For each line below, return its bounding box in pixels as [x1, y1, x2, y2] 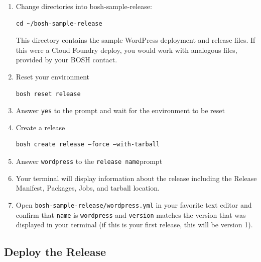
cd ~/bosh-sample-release [16, 20, 102, 27]
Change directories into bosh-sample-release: [16, 1, 152, 11]
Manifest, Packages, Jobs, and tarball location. [16, 183, 160, 193]
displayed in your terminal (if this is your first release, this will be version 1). [16, 219, 253, 230]
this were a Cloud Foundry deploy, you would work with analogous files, [16, 44, 237, 55]
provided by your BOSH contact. [16, 54, 117, 65]
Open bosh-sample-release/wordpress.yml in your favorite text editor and [16, 199, 252, 210]
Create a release [16, 122, 65, 132]
